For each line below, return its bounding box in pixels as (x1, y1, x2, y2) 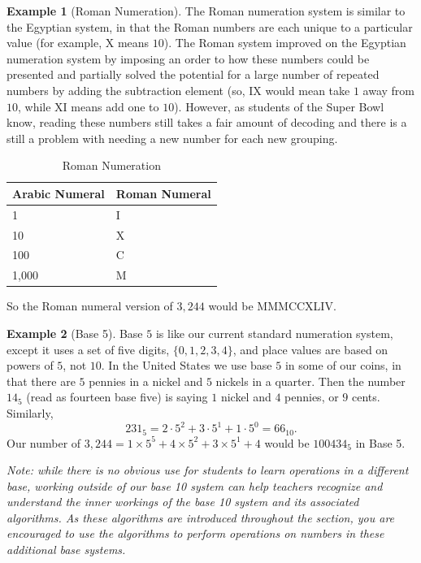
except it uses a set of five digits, (7, 340, 170, 357)
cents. (352, 388, 380, 405)
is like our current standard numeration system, (155, 325, 393, 341)
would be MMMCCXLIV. (208, 297, 336, 314)
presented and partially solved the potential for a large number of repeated (7, 66, 380, 83)
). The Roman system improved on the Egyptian (163, 34, 406, 51)
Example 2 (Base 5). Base (7, 325, 143, 341)
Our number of (7, 434, 81, 451)
